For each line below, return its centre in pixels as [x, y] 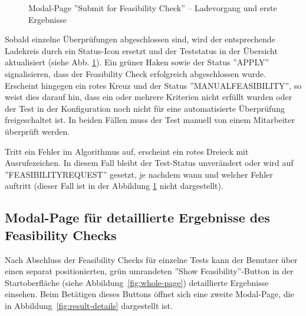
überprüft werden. [37, 131]
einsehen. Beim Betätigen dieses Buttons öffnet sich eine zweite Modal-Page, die [149, 294]
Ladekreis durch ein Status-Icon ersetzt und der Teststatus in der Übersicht [141, 50]
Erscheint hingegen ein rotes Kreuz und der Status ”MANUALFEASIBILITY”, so [153, 85]
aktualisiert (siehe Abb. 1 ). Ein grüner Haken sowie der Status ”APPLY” [137, 62]
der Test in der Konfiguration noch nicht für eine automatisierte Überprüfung [145, 108]
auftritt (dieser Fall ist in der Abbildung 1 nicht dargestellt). [114, 186]
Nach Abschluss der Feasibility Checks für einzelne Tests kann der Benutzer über [151, 259]
